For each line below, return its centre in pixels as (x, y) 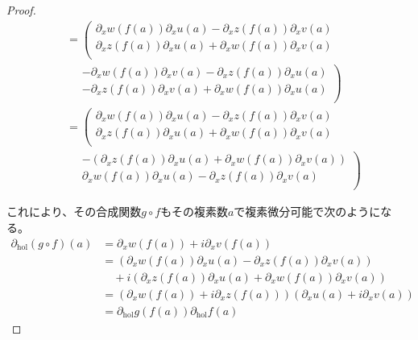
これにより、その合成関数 (74, 211)
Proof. (21, 10)
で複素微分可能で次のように (307, 211)
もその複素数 (194, 211)
